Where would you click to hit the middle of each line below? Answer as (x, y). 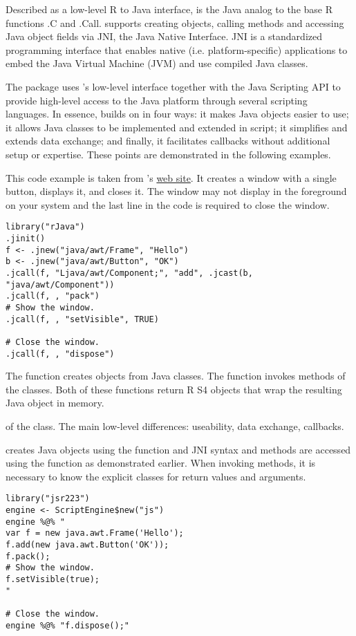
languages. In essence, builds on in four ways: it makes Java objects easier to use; (177, 114)
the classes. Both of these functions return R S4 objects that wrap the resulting (174, 389)
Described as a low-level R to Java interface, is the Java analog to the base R (169, 9)
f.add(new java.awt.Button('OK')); (87, 544)
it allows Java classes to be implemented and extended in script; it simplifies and (177, 127)
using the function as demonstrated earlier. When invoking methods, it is (161, 463)
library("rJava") (45, 227)
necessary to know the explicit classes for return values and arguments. (156, 476)
